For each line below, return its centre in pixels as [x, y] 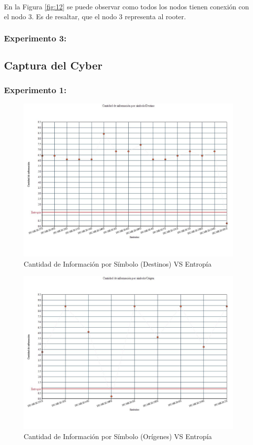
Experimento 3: [35, 38]
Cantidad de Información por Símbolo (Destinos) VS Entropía [118, 264]
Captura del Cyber [53, 65]
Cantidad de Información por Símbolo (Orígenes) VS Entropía [118, 436]
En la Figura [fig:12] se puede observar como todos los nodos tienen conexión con [126, 6]
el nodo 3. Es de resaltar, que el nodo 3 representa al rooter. [95, 16]
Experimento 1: [35, 89]
